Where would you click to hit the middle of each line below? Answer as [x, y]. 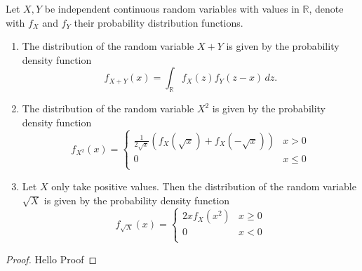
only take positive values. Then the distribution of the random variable [204, 186]
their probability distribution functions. [159, 22]
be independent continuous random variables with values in [172, 8]
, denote [326, 8]
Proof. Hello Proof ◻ [52, 259]
